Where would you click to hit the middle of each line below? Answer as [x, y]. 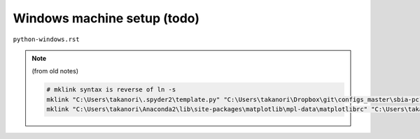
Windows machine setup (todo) [106, 18]
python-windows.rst [46, 39]
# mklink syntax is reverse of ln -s [111, 90]
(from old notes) [55, 71]
